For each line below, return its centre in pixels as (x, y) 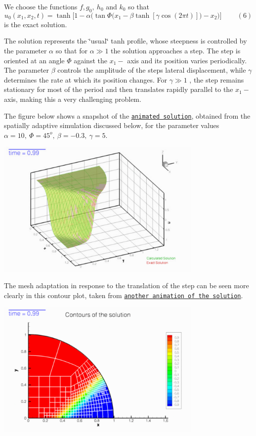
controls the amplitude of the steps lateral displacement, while (152, 70)
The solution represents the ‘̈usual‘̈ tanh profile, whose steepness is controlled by (126, 41)
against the (90, 60)
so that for (71, 50)
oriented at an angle (34, 60)
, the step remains (217, 79)
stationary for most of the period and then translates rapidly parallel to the (119, 89)
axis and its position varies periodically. (187, 60)
